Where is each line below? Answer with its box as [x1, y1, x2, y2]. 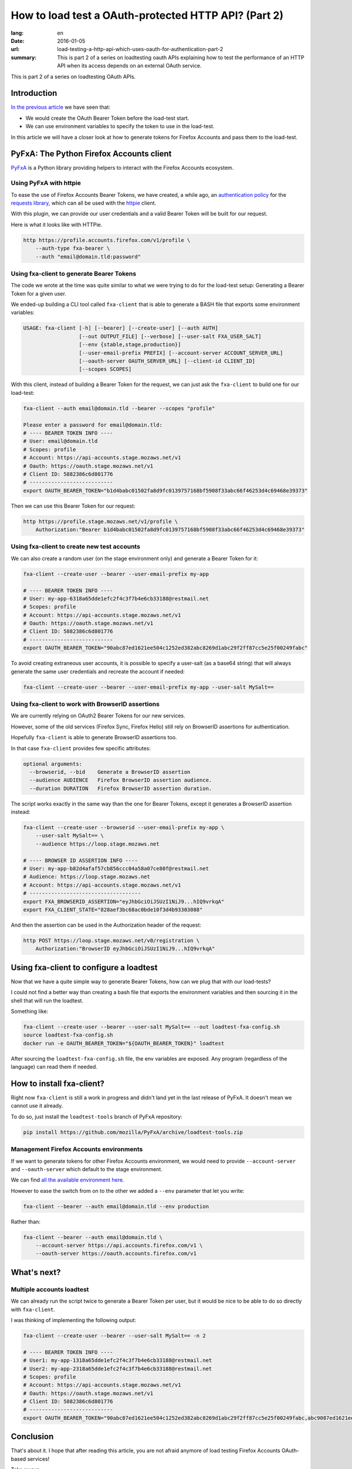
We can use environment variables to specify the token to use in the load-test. [25, 123, 215, 130]
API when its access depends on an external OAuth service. [57, 62, 202, 69]
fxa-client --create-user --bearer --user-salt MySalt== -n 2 [23, 1332, 206, 1339]
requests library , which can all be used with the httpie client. [11, 200, 157, 207]
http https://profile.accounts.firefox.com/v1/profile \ [23, 237, 191, 243]
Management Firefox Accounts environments [11, 1145, 143, 1153]
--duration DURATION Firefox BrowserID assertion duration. [29, 785, 212, 791]
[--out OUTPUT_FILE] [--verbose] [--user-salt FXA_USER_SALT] [79, 333, 262, 340]
